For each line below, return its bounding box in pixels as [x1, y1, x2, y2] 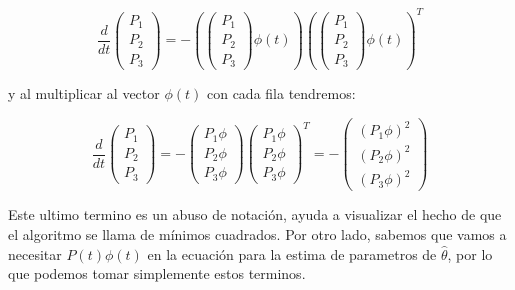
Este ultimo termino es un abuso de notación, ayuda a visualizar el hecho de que [8, 204, 502, 225]
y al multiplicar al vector [8, 83, 160, 104]
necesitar [8, 243, 62, 264]
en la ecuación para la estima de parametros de [147, 243, 437, 264]
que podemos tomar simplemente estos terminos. [8, 263, 306, 284]
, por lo [447, 243, 493, 264]
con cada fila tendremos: [206, 83, 356, 104]
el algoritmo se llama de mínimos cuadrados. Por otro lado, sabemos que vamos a [8, 223, 507, 244]
